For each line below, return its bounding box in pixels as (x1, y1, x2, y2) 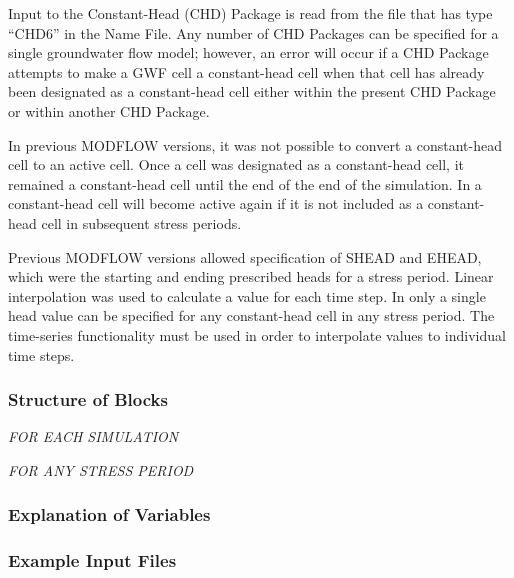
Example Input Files (8, 548, 177, 573)
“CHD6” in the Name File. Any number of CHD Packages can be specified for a (8, 22, 499, 43)
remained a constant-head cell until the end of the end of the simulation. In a (8, 173, 482, 194)
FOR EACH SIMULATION (8, 426, 179, 447)
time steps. (8, 344, 75, 365)
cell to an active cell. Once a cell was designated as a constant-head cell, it (8, 154, 464, 175)
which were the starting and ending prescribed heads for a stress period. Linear (8, 266, 494, 287)
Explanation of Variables (8, 502, 211, 527)
